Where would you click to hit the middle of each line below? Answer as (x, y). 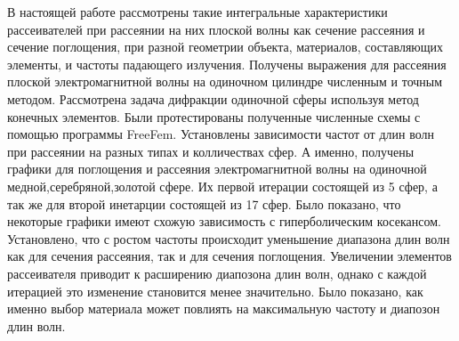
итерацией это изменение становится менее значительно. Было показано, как (215, 291)
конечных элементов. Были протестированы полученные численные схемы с (214, 116)
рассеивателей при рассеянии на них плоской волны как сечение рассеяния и (216, 29)
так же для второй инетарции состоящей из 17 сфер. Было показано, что (204, 203)
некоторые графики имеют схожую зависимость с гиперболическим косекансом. (224, 221)
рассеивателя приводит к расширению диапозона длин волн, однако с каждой (217, 273)
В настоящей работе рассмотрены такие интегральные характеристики (197, 12)
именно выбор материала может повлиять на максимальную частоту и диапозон (224, 309)
